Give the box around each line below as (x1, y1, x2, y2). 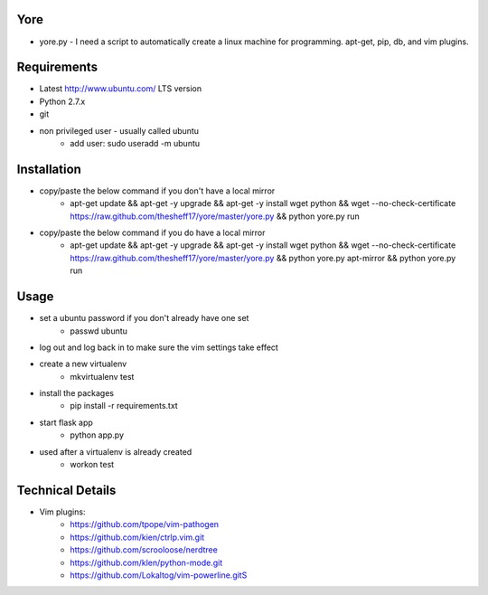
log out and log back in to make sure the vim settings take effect (39, 342, 279, 353)
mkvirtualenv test (70, 371, 135, 382)
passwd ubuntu (70, 326, 128, 336)
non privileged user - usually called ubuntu (39, 125, 199, 136)
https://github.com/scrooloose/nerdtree (70, 544, 219, 555)
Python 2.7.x (39, 96, 86, 107)
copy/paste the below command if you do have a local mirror (39, 227, 266, 239)
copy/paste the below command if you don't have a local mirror (39, 185, 276, 196)
